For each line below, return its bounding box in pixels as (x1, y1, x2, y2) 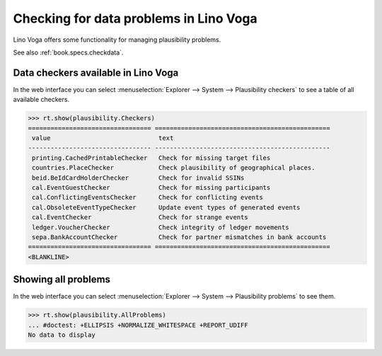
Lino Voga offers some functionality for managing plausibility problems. (13, 35, 221, 44)
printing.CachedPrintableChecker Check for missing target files (32, 154, 271, 162)
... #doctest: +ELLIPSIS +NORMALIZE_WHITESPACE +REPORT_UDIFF (28, 321, 248, 329)
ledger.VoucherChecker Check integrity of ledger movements (32, 223, 289, 231)
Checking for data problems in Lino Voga (13, 11, 257, 26)
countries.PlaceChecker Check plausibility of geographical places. (32, 163, 316, 172)
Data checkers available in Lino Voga (13, 67, 179, 79)
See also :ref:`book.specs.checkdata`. (13, 48, 124, 57)
